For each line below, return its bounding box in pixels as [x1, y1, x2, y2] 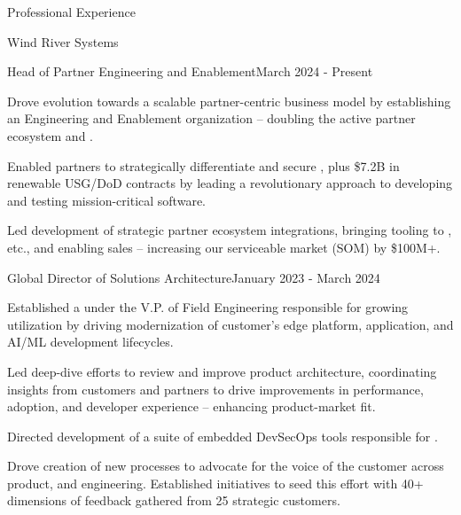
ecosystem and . [7, 126, 93, 144]
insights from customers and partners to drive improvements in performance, [7, 379, 424, 398]
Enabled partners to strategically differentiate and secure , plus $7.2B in [7, 156, 400, 175]
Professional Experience [7, 3, 136, 20]
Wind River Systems [7, 32, 119, 51]
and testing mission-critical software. [7, 191, 206, 209]
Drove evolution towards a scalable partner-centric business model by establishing [7, 91, 451, 110]
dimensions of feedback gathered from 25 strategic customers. [7, 491, 340, 510]
